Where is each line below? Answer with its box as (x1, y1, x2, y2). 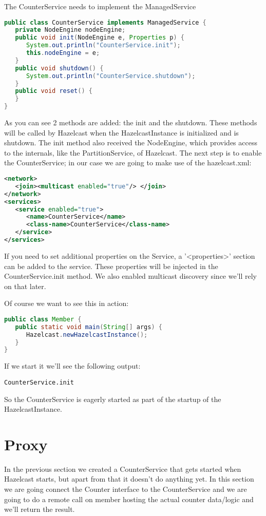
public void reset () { (15, 87, 92, 95)
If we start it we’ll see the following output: (4, 360, 141, 371)
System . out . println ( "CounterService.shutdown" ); (26, 72, 196, 80)
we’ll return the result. (4, 504, 75, 514)
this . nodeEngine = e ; (26, 49, 100, 57)
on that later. (4, 280, 46, 291)
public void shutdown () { (15, 64, 104, 72)
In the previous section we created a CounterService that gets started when (4, 463, 241, 474)
